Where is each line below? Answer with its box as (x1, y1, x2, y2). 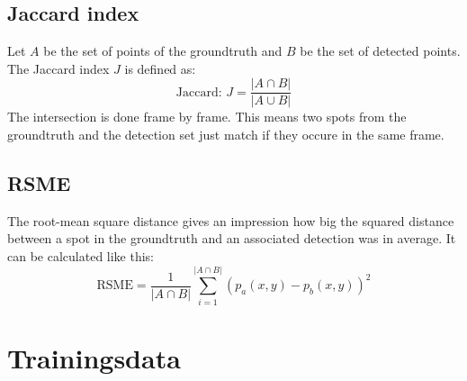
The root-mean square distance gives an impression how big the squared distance (7, 211, 454, 230)
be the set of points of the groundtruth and (43, 41, 283, 60)
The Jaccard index (7, 59, 110, 77)
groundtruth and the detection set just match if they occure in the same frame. (7, 125, 445, 144)
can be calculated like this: (7, 247, 155, 266)
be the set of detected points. (300, 41, 461, 60)
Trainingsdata (7, 339, 181, 376)
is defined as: (124, 59, 196, 77)
